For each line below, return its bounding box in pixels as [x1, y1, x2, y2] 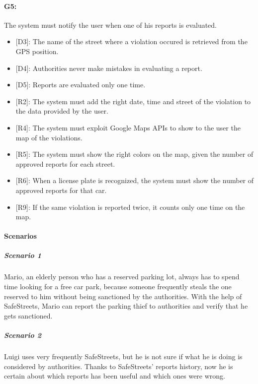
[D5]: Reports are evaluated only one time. [15, 79, 146, 90]
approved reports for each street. [15, 158, 115, 169]
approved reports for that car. [15, 185, 107, 195]
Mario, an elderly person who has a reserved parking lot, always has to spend [4, 271, 240, 282]
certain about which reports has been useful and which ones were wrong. [4, 371, 226, 381]
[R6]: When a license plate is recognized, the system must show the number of [15, 175, 254, 186]
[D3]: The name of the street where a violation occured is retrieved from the [15, 36, 248, 47]
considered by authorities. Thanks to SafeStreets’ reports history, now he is [4, 361, 233, 371]
